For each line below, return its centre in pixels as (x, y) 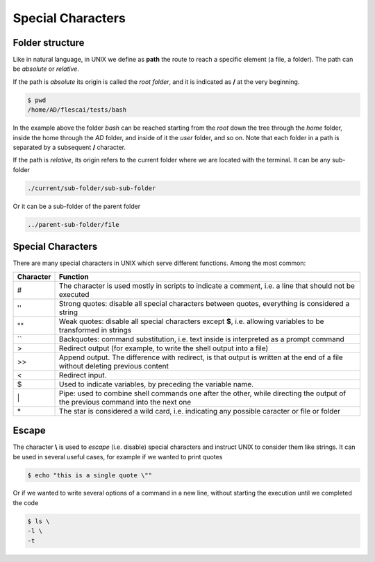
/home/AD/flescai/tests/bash (77, 110)
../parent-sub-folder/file (73, 224)
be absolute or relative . (46, 69)
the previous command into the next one (125, 402)
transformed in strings (95, 330)
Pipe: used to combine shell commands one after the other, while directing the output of (203, 393)
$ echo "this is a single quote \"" (90, 475)
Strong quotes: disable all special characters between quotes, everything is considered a (205, 303)
